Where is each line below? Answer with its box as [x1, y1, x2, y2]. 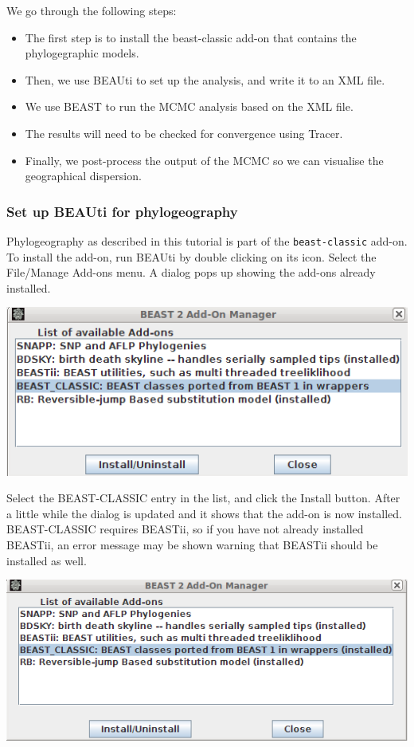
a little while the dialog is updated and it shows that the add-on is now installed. [6, 505, 403, 521]
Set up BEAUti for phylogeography [6, 201, 238, 221]
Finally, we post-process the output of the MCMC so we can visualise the [25, 151, 384, 168]
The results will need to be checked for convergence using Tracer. [25, 124, 343, 141]
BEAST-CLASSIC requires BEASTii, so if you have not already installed [6, 521, 364, 537]
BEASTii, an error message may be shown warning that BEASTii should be [6, 537, 378, 552]
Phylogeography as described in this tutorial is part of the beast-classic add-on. [6, 232, 408, 249]
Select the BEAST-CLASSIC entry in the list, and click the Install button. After [6, 489, 400, 506]
